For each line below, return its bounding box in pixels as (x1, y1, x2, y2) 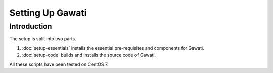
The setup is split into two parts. (9, 36, 76, 42)
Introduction (9, 22, 52, 31)
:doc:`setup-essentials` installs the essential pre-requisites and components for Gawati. (22, 45, 204, 51)
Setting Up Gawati (9, 7, 87, 18)
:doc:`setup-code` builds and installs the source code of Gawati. (22, 52, 156, 58)
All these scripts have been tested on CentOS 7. (9, 61, 109, 67)
